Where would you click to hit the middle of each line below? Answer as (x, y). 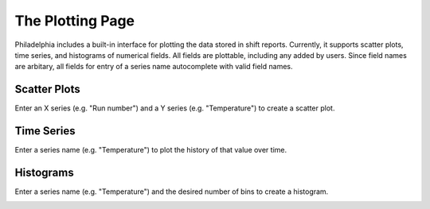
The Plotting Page (75, 21)
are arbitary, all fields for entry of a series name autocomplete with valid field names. (154, 67)
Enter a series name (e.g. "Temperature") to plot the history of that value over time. (151, 150)
